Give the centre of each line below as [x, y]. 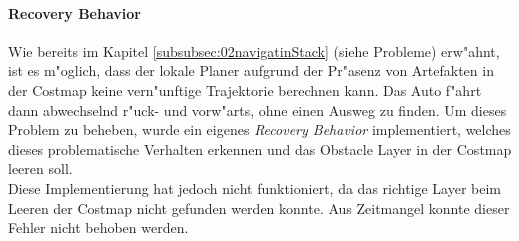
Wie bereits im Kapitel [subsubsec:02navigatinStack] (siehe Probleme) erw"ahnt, [254, 50]
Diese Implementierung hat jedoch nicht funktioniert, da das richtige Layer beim [255, 187]
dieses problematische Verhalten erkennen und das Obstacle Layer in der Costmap [260, 148]
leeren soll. [40, 168]
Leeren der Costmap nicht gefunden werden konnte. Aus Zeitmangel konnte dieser [259, 207]
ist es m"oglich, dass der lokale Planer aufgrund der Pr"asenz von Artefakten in [251, 70]
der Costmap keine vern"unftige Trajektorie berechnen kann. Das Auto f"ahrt [245, 89]
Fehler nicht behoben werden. [98, 227]
